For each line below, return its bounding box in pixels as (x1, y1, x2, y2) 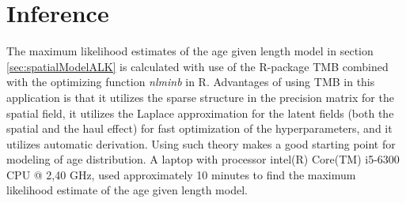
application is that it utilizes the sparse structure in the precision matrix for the (6, 88, 394, 105)
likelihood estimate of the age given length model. (6, 182, 248, 198)
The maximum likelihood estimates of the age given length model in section (6, 43, 374, 59)
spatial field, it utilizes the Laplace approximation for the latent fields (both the (6, 104, 394, 121)
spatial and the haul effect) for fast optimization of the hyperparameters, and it (6, 120, 393, 137)
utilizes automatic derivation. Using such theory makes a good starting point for (6, 135, 396, 152)
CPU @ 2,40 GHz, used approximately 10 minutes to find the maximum (6, 166, 356, 182)
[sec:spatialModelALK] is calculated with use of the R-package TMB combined (6, 58, 389, 74)
